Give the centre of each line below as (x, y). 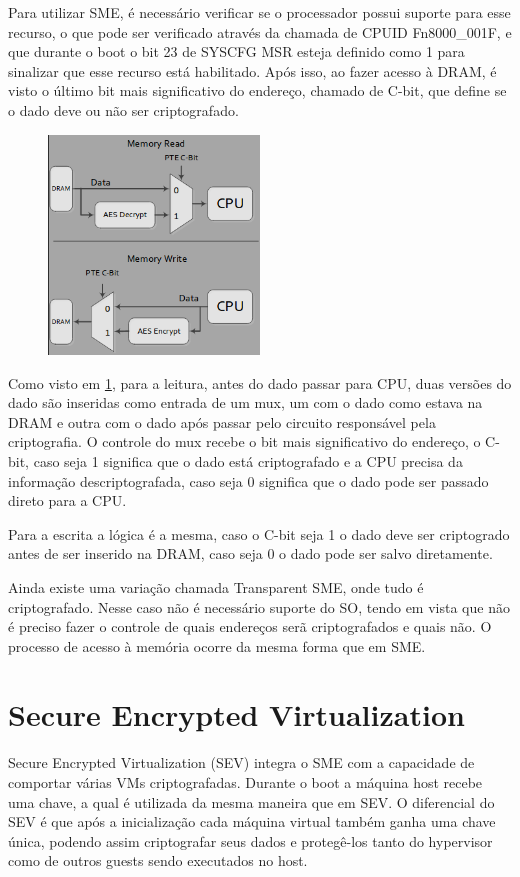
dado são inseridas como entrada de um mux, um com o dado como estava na (245, 402)
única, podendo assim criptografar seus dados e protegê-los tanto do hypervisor (250, 840)
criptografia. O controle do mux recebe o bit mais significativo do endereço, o (244, 441)
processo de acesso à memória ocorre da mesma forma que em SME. (217, 645)
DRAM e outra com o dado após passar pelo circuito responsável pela (222, 421)
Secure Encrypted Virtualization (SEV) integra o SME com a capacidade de (241, 762)
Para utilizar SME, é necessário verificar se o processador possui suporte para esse (259, 12)
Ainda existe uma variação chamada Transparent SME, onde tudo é (216, 586)
